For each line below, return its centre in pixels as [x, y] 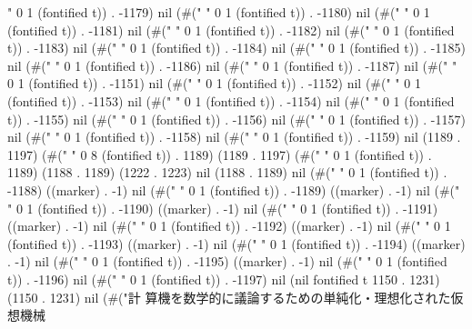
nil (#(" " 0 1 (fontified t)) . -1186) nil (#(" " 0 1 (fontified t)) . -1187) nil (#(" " [232, 65]
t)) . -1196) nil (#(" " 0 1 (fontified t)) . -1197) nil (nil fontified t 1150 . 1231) [224, 279]
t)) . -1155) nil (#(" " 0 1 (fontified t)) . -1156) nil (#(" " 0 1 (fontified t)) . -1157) [236, 119]
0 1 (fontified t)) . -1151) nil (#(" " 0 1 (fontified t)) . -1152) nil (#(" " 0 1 [214, 83]
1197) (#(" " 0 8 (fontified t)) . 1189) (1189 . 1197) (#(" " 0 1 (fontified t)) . [220, 154]
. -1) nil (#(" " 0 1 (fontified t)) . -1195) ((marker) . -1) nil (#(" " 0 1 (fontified [227, 261]
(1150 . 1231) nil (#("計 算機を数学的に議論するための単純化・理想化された [229, 297]
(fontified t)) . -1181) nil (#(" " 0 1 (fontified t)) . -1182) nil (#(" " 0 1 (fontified [231, 30]
